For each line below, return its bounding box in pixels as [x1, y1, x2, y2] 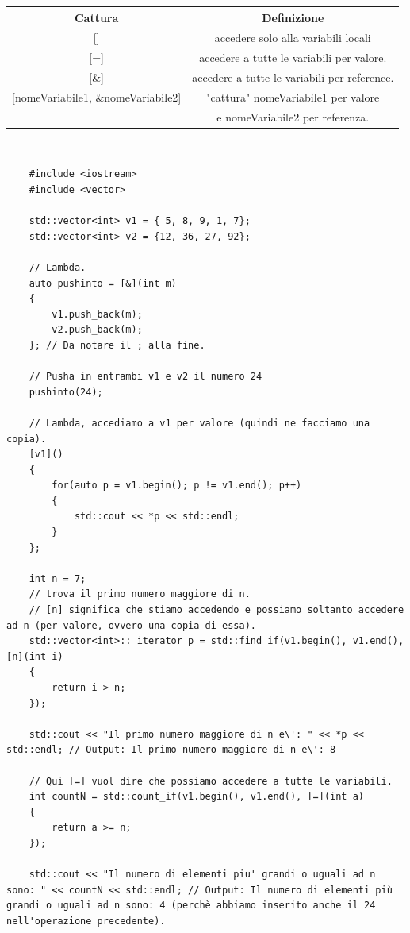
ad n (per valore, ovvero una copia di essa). [6, 619, 256, 631]
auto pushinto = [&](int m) [29, 277, 177, 289]
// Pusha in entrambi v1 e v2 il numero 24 [29, 371, 262, 383]
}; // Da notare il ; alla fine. [29, 339, 205, 351]
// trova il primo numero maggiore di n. [29, 588, 251, 600]
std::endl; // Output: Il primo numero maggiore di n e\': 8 [6, 744, 336, 756]
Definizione [262, 9, 324, 25]
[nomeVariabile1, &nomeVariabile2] [12, 88, 182, 105]
